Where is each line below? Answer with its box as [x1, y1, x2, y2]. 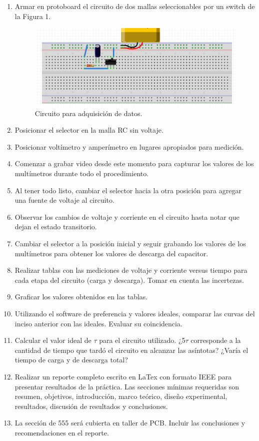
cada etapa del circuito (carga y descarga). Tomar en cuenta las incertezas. [14, 274, 244, 285]
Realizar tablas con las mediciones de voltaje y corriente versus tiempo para [14, 265, 247, 275]
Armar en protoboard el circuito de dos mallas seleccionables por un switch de [14, 1, 255, 11]
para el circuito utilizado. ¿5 [99, 335, 185, 345]
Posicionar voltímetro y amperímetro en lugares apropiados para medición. [14, 141, 244, 152]
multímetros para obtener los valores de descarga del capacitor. [14, 248, 208, 258]
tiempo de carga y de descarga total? [14, 354, 128, 365]
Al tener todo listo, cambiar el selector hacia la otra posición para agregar [14, 185, 241, 195]
